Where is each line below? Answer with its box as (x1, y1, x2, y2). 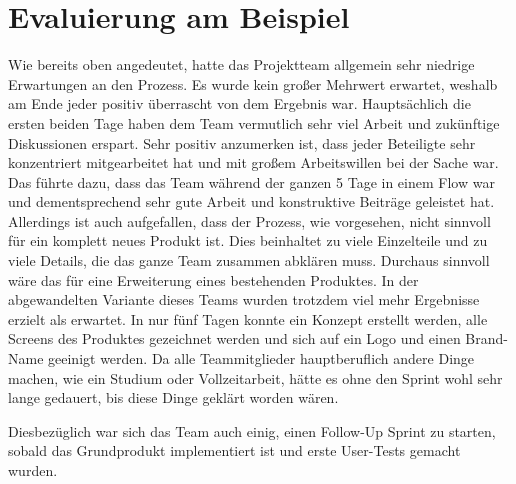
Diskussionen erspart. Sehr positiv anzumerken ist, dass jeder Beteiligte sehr (8, 132, 476, 153)
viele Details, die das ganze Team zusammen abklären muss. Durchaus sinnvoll (8, 250, 490, 271)
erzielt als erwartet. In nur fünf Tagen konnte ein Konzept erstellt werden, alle (8, 308, 488, 329)
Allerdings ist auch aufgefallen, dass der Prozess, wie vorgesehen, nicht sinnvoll (8, 210, 491, 231)
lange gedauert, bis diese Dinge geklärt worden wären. (8, 387, 339, 408)
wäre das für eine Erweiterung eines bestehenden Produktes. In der (8, 269, 419, 290)
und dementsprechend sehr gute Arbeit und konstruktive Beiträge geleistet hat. (8, 191, 495, 212)
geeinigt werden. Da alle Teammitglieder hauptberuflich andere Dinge (48, 348, 475, 369)
